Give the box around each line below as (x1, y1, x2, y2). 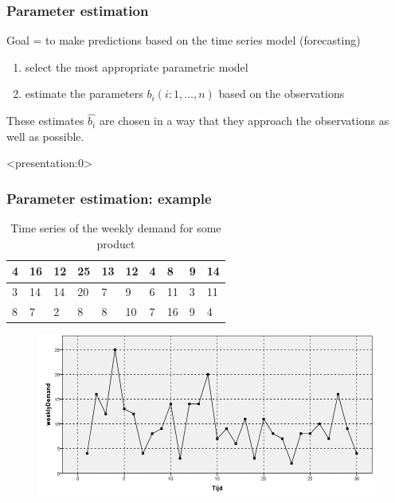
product (96, 235, 135, 251)
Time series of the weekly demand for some (10, 220, 221, 236)
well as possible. (6, 127, 84, 144)
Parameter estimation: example (6, 188, 212, 208)
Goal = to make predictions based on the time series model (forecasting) (6, 32, 361, 49)
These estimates (6, 112, 84, 129)
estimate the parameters (25, 85, 143, 102)
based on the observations (218, 85, 345, 102)
